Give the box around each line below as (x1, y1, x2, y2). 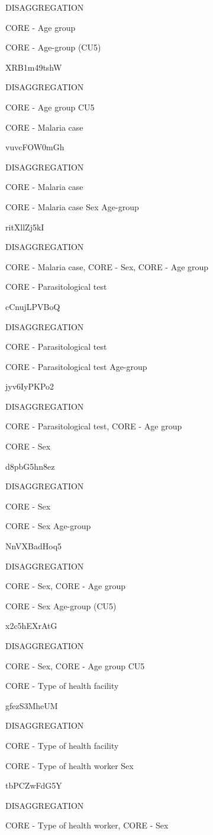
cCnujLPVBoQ (5, 300, 60, 312)
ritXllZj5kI (5, 220, 44, 233)
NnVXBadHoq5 (5, 540, 62, 552)
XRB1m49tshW (5, 61, 62, 73)
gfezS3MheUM (5, 699, 58, 711)
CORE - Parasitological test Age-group (5, 360, 147, 372)
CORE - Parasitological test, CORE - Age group (5, 420, 182, 432)
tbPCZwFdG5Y (5, 779, 62, 792)
